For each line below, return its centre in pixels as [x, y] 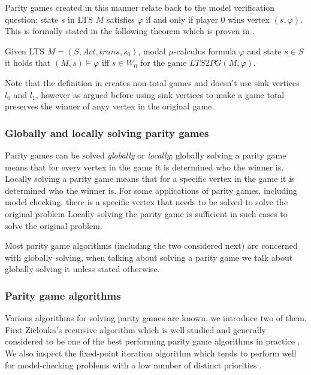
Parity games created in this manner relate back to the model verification [140, 7]
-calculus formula [205, 51]
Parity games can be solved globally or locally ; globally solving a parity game [146, 155]
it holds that [28, 62]
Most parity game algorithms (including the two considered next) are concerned [151, 246]
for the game [163, 62]
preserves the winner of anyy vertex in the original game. [110, 106]
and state [264, 51]
